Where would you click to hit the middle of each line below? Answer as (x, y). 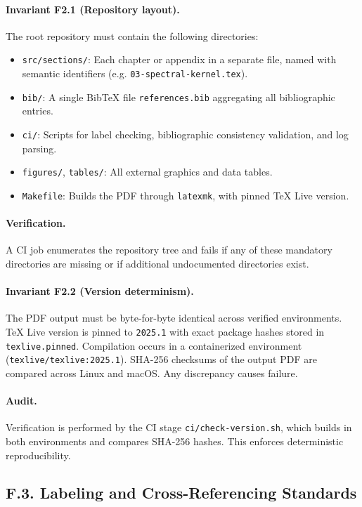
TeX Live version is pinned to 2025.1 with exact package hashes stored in (165, 331)
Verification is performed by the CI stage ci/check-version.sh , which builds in (179, 427)
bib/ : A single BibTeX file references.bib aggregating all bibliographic (179, 97)
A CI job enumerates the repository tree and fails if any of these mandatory (169, 250)
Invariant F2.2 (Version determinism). (100, 291)
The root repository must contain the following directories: (132, 35)
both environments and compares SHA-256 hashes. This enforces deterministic (175, 441)
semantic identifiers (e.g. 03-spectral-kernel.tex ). (135, 73)
